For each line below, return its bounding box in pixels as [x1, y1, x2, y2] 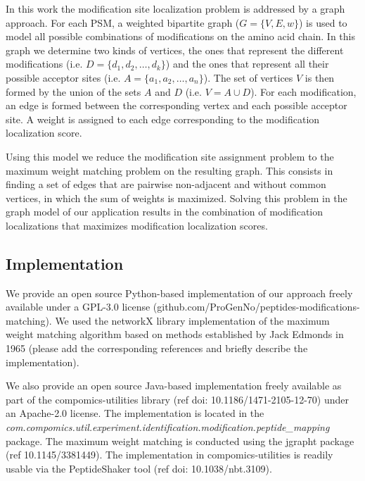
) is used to [299, 15, 347, 30]
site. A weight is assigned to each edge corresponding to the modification [6, 111, 320, 126]
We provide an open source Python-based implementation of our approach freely [6, 285, 353, 300]
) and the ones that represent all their [165, 56, 329, 71]
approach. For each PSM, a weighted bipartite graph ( [6, 15, 240, 30]
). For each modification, [250, 84, 357, 99]
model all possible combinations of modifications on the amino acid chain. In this [6, 29, 356, 44]
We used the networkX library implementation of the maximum [55, 313, 330, 327]
